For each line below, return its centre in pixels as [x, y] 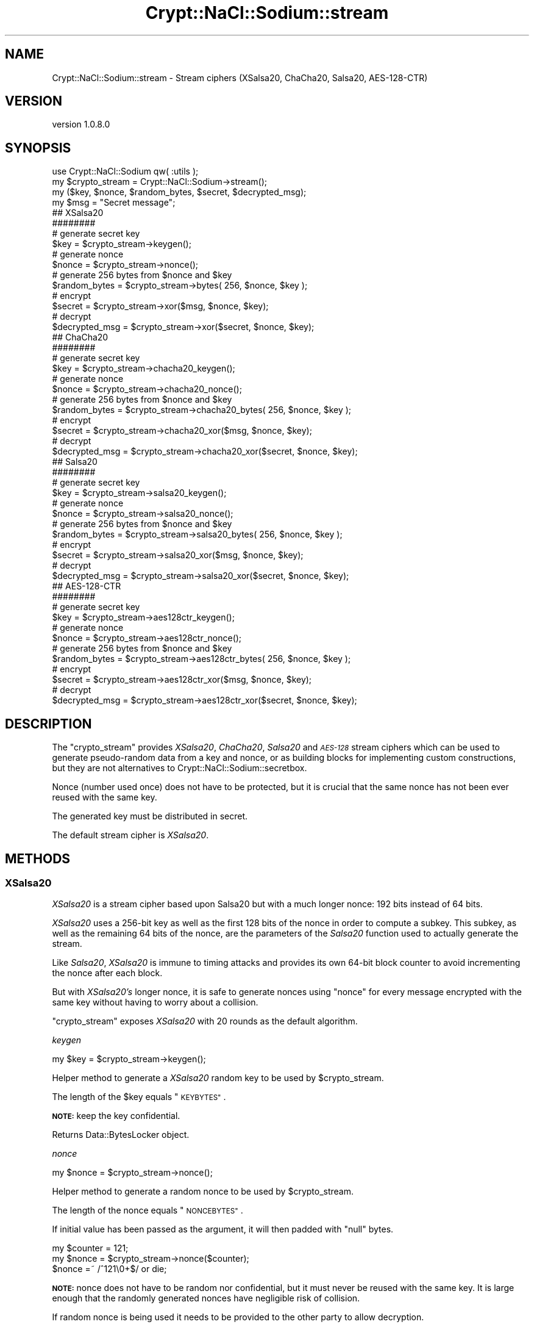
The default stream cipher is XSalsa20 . [130, 835]
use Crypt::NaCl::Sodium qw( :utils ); [125, 171]
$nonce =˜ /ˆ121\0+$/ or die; [109, 1269]
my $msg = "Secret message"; [114, 203]
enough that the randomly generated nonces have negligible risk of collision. [206, 1298]
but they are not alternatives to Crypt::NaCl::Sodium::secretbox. [180, 768]
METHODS [38, 858]
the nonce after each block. [107, 973]
